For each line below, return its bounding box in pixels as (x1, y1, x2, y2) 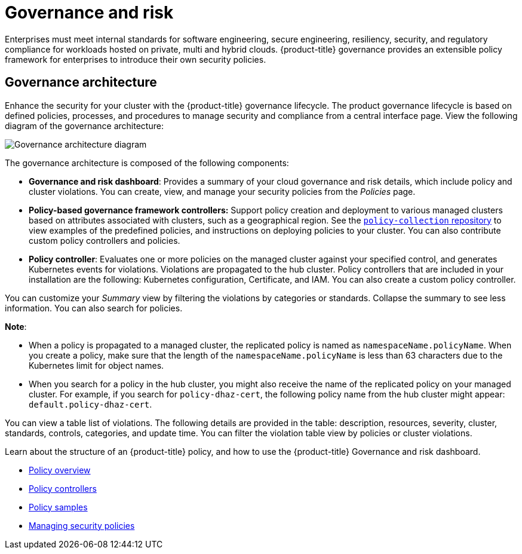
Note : (5, 321, 27, 332)
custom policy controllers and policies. (29, 235, 180, 246)
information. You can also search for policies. (5, 302, 183, 313)
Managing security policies (29, 520, 135, 531)
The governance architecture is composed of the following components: (5, 157, 289, 168)
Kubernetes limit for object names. (29, 360, 164, 371)
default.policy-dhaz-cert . (29, 399, 152, 409)
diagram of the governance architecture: (5, 120, 164, 131)
